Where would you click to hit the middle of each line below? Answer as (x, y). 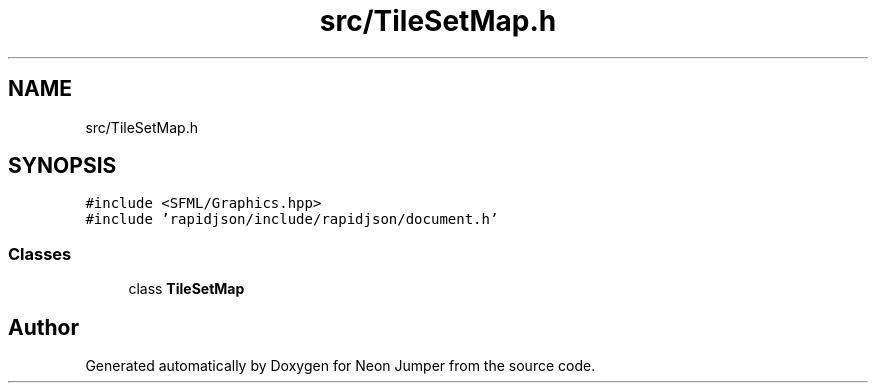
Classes (40, 253)
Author (43, 327)
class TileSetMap (186, 289)
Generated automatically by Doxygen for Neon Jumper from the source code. (340, 366)
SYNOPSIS (62, 166)
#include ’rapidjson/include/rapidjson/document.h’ (292, 219)
